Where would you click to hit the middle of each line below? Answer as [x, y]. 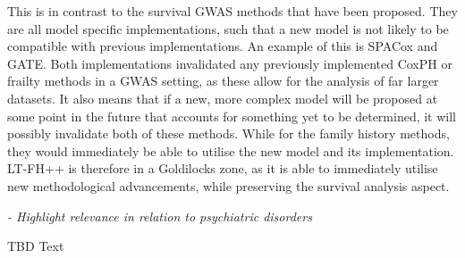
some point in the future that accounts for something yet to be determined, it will [232, 116]
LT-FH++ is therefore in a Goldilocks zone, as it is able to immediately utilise [223, 168]
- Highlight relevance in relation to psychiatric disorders [160, 216]
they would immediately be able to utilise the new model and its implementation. [231, 150]
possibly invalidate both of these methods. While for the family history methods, [228, 133]
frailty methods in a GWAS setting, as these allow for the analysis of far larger [223, 81]
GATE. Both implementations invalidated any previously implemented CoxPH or [230, 63]
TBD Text [36, 246]
